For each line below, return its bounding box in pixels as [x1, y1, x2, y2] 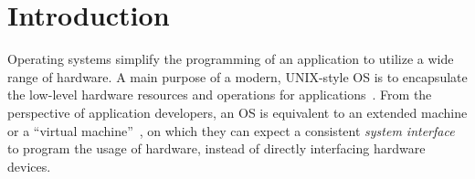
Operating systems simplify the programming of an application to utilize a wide [7, 49, 454, 68]
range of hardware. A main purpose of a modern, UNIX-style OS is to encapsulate [7, 67, 468, 86]
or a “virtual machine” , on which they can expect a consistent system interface [7, 121, 455, 140]
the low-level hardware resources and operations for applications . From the [7, 85, 432, 104]
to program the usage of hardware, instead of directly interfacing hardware [7, 139, 426, 158]
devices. [7, 156, 51, 175]
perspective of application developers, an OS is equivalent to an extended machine [7, 102, 468, 121]
